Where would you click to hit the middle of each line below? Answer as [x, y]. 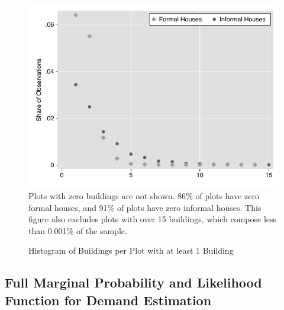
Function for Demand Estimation [108, 300]
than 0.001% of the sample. [78, 230]
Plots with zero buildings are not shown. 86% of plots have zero [144, 195]
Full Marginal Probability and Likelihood [133, 282]
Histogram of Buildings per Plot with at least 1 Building [131, 250]
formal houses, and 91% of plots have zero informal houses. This [145, 207]
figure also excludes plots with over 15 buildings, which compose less [153, 219]
